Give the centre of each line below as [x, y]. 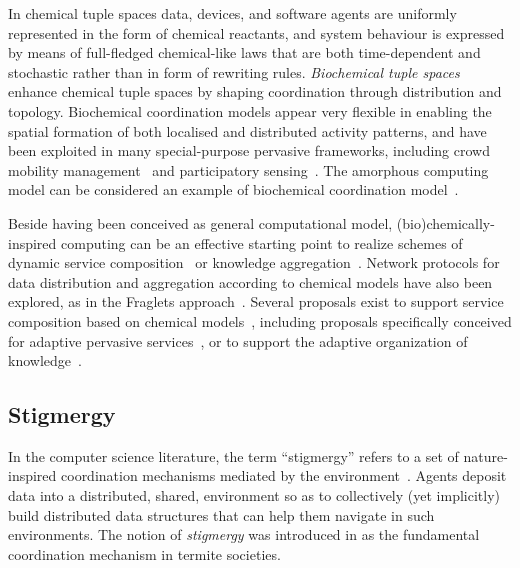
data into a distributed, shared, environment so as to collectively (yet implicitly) [254, 495]
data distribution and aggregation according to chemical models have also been [250, 281]
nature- [485, 455]
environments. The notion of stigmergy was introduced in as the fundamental [244, 534]
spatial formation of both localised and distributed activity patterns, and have [247, 130]
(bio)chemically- [445, 222]
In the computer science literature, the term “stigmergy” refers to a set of [233, 455]
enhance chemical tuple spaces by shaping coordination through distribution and [255, 91]
